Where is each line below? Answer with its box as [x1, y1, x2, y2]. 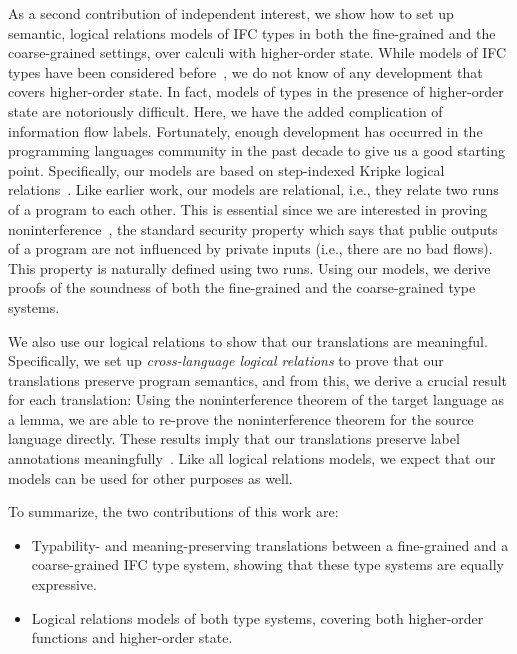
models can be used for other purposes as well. [8, 467, 293, 488]
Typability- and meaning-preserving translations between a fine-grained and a [31, 534, 509, 555]
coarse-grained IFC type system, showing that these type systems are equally [31, 554, 504, 575]
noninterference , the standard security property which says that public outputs [8, 218, 498, 239]
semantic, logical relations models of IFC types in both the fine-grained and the [8, 22, 496, 43]
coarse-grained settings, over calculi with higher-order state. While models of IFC [8, 42, 507, 63]
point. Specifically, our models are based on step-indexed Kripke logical [8, 159, 445, 180]
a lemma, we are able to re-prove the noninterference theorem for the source [8, 408, 474, 429]
